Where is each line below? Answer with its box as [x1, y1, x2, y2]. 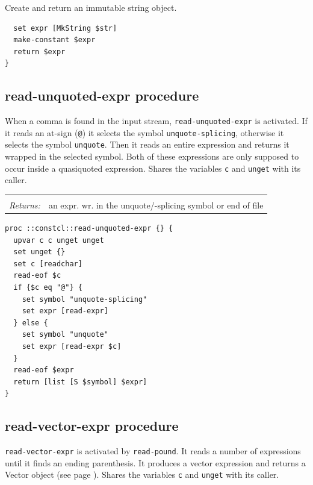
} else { [13, 318, 48, 327]
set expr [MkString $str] [13, 23, 117, 33]
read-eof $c [13, 271, 61, 280]
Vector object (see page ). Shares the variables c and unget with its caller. [5, 468, 279, 481]
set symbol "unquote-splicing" [22, 295, 147, 304]
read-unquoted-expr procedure [5, 86, 199, 105]
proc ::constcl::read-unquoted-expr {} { [5, 224, 173, 233]
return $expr [13, 47, 66, 56]
